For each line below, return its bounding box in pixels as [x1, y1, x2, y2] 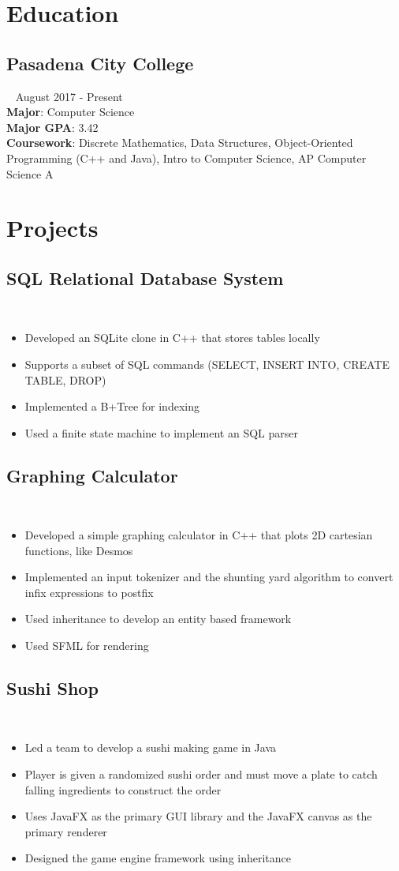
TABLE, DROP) [24, 371, 106, 388]
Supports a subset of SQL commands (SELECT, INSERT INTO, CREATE [24, 355, 390, 372]
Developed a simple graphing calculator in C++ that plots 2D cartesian [24, 527, 373, 543]
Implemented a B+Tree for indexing [24, 398, 199, 415]
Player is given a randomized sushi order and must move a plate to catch [24, 766, 378, 783]
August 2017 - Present [15, 88, 123, 104]
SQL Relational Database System [6, 265, 284, 290]
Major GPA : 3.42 [6, 118, 99, 135]
